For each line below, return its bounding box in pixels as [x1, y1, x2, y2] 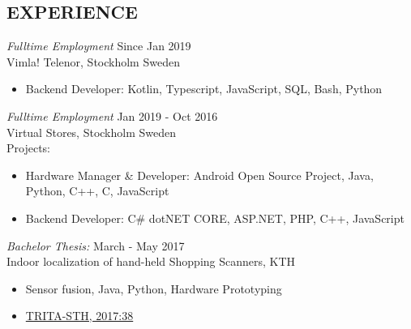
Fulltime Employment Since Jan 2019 [6, 37, 191, 54]
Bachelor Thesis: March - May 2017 [6, 237, 185, 254]
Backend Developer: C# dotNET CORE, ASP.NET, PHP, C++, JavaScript [25, 209, 405, 226]
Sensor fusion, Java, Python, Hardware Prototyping [25, 280, 282, 297]
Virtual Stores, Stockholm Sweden [6, 123, 177, 140]
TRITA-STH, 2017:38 [25, 307, 134, 324]
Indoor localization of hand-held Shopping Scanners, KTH [6, 253, 296, 270]
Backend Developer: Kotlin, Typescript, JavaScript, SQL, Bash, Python [25, 80, 383, 97]
